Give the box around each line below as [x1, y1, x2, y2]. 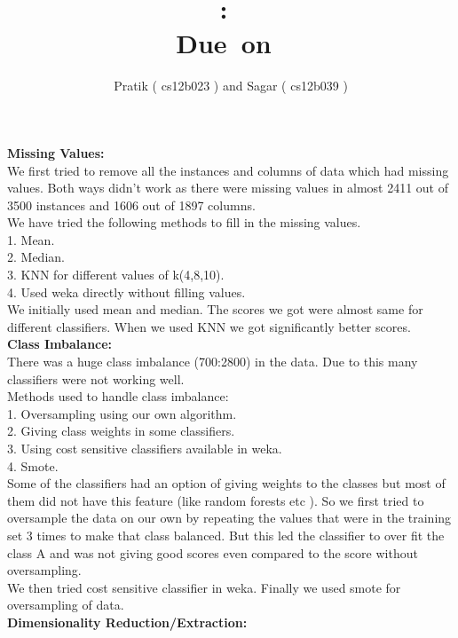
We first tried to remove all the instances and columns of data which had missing [7, 161, 449, 179]
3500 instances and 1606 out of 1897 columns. [7, 195, 256, 214]
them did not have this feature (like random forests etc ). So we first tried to [7, 491, 424, 509]
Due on [176, 25, 272, 61]
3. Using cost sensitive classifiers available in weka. [7, 439, 282, 457]
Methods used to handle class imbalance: [7, 387, 229, 406]
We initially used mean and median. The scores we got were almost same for [7, 300, 423, 319]
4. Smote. [7, 456, 59, 475]
